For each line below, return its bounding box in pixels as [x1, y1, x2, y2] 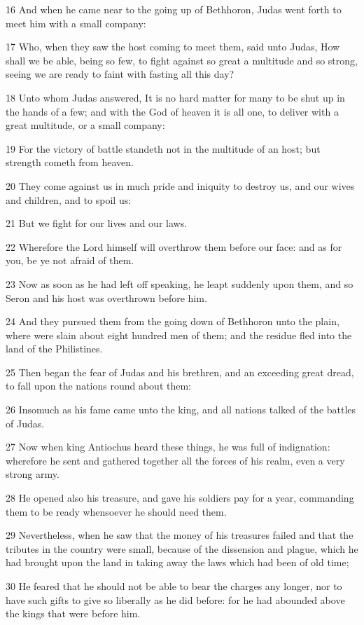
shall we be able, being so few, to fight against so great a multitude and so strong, [6, 53, 358, 67]
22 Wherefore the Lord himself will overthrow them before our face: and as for [6, 239, 342, 254]
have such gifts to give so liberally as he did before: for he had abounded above [6, 592, 345, 607]
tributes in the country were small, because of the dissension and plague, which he [6, 541, 358, 556]
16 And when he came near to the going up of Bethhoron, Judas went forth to [6, 2, 342, 16]
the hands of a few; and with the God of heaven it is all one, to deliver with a [6, 104, 339, 118]
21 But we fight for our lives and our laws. [6, 216, 188, 231]
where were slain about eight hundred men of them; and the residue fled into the [6, 327, 352, 342]
